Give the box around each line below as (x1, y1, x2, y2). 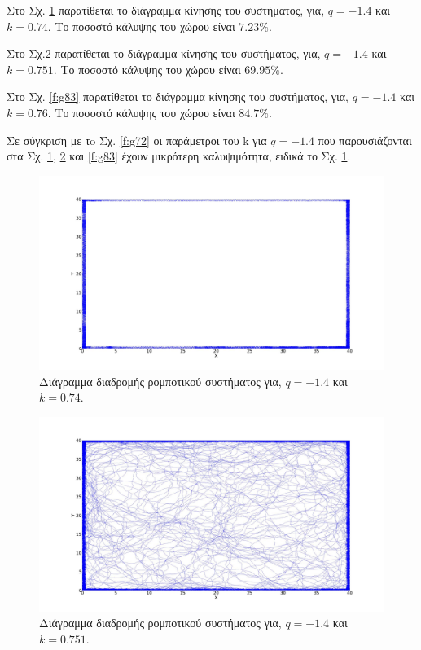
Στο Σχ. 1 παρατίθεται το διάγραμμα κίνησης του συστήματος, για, (7, 2, 325, 18)
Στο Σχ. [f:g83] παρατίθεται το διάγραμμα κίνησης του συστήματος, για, (7, 88, 349, 105)
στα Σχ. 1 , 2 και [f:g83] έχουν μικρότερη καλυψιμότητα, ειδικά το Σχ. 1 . (7, 147, 351, 165)
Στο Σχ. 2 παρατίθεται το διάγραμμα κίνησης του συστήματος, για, (7, 45, 321, 62)
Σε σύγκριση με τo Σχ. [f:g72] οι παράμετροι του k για (7, 131, 267, 148)
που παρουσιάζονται (318, 131, 412, 148)
